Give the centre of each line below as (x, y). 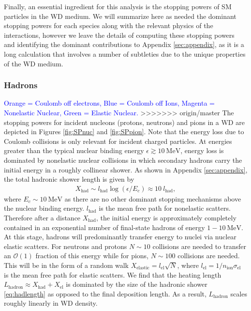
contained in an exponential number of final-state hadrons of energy (104, 227)
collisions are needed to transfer (199, 246)
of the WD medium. (34, 63)
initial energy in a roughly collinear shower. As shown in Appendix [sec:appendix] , (126, 169)
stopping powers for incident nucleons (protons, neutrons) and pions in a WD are (124, 122)
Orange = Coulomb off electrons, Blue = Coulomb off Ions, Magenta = (109, 103)
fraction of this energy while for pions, (92, 256)
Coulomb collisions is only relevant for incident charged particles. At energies (118, 141)
